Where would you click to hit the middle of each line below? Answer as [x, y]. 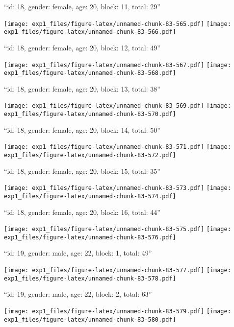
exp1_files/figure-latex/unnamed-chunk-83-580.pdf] [90, 319]
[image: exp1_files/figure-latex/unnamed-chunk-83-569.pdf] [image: [117, 106]
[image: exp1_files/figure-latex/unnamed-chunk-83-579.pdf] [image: [117, 311]
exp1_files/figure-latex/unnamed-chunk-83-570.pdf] [90, 114]
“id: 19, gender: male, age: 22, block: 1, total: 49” [78, 253]
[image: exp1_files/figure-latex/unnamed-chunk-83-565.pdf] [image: [117, 24]
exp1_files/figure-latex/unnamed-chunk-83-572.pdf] [90, 155]
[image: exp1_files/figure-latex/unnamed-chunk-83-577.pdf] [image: [117, 270]
